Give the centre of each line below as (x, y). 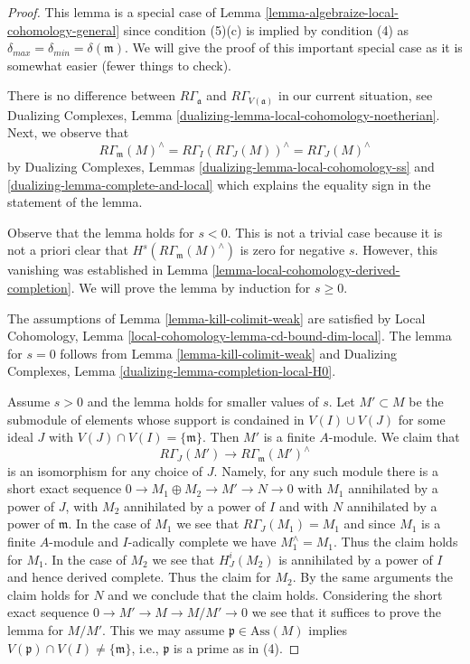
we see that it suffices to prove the (347, 612)
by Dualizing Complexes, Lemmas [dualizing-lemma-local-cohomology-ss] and (221, 167)
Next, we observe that (68, 132)
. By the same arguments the (373, 577)
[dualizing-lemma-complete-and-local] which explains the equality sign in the (219, 184)
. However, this (396, 250)
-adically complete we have (202, 542)
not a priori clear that (68, 250)
